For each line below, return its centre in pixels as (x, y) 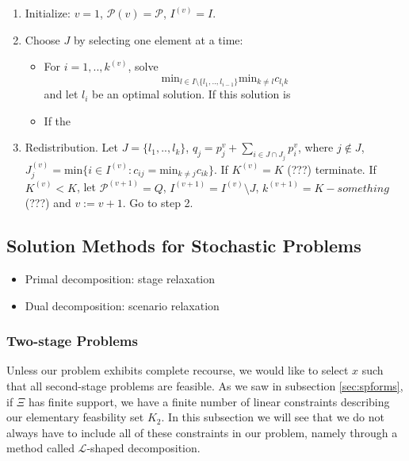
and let (61, 94)
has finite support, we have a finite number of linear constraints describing (209, 401)
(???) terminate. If (332, 169)
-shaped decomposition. (143, 448)
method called (40, 448)
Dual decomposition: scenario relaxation (122, 305)
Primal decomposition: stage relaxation (120, 278)
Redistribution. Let (71, 147)
